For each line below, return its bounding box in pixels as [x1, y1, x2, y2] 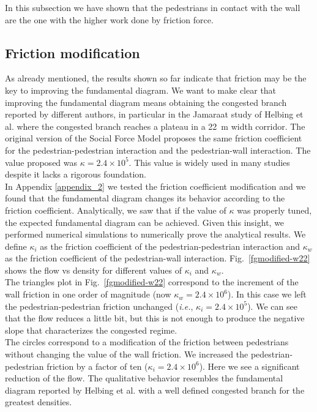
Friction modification [5, 43, 140, 62]
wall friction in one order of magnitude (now [5, 288, 171, 301]
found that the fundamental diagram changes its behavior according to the [5, 192, 285, 204]
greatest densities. [5, 395, 72, 408]
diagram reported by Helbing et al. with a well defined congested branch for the [5, 383, 305, 396]
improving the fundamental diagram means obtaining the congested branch [5, 96, 287, 108]
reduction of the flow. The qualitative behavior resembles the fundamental [5, 372, 283, 384]
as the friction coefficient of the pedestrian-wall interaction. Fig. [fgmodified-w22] [5, 252, 310, 264]
